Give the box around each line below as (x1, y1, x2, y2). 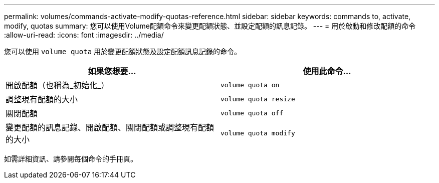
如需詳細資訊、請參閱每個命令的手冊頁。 (4, 154, 137, 163)
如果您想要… (88, 66, 136, 76)
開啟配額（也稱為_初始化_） (6, 80, 109, 90)
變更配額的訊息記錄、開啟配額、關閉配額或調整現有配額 (6, 122, 214, 132)
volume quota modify (221, 129, 295, 137)
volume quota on (221, 81, 280, 89)
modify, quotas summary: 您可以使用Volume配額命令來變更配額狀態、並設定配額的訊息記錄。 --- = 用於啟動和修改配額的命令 (4, 22, 416, 30)
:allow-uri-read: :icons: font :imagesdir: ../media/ (4, 31, 164, 39)
